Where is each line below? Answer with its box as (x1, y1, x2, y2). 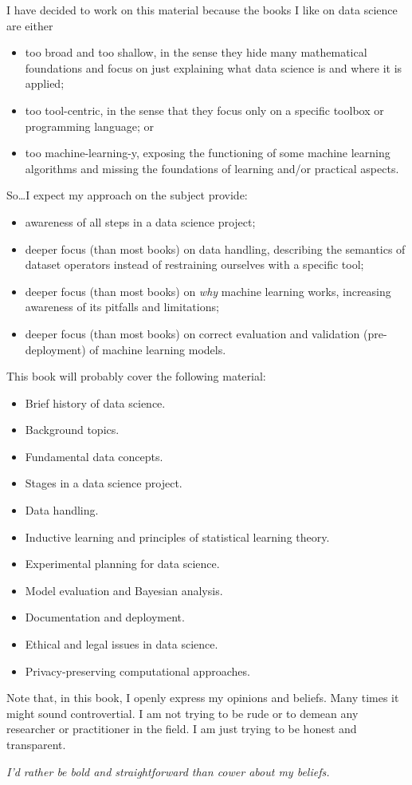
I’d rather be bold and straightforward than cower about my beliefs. (6, 763, 330, 779)
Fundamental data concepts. (25, 448, 163, 464)
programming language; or (25, 117, 154, 134)
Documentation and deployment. (25, 609, 185, 625)
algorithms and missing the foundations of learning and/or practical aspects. (25, 160, 399, 176)
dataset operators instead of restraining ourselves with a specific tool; (25, 256, 364, 273)
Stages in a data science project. (25, 475, 182, 491)
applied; (25, 75, 65, 92)
